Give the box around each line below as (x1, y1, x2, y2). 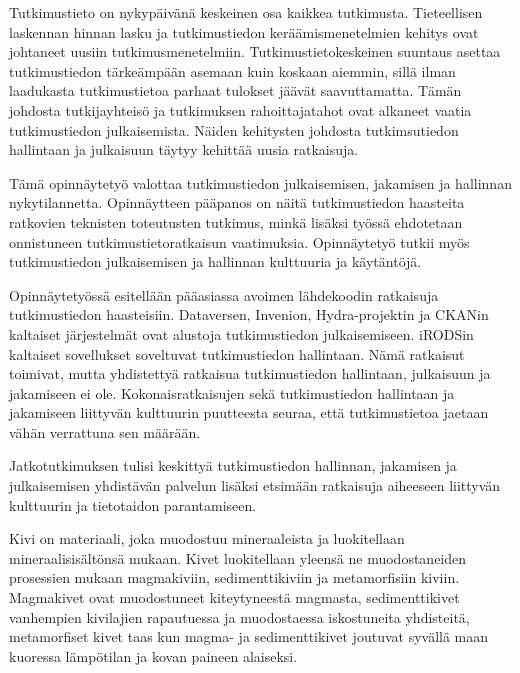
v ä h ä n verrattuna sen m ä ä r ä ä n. (9, 421, 201, 442)
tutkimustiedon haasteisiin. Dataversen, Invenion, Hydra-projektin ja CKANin (9, 304, 489, 325)
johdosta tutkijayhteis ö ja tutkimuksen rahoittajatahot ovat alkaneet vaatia (9, 99, 472, 120)
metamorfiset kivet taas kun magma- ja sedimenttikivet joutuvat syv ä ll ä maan (9, 626, 489, 647)
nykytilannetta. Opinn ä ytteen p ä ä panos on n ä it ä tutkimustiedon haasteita (9, 192, 465, 213)
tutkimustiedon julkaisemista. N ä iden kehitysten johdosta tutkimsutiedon (9, 119, 459, 140)
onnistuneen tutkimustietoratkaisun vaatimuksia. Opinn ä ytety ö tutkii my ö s (9, 231, 470, 252)
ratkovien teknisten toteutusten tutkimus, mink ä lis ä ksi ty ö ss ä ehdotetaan (9, 211, 463, 232)
